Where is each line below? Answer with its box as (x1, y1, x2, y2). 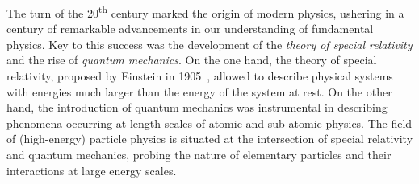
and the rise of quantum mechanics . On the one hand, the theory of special (6, 51, 377, 68)
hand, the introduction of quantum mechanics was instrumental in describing (6, 99, 388, 116)
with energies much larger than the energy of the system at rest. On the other (6, 83, 392, 100)
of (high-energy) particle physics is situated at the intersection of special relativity (6, 130, 413, 147)
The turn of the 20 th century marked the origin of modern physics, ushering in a (6, 2, 404, 21)
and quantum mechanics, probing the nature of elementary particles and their (6, 146, 392, 162)
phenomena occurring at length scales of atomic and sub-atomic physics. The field (6, 114, 413, 131)
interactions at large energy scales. (6, 162, 177, 178)
